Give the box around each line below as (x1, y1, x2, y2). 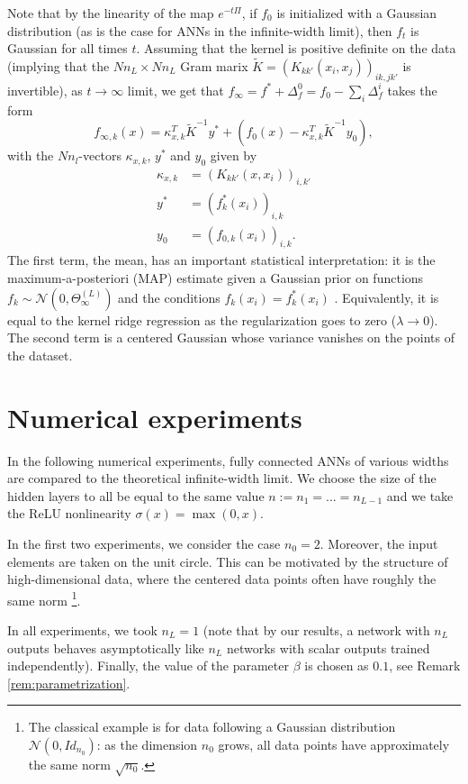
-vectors (78, 146, 121, 165)
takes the (387, 80, 437, 99)
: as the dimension (96, 734, 198, 753)
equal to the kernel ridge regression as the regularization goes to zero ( (7, 310, 397, 329)
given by (210, 146, 257, 165)
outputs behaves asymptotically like (7, 638, 204, 657)
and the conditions (118, 287, 220, 306)
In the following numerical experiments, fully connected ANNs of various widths (7, 451, 449, 469)
